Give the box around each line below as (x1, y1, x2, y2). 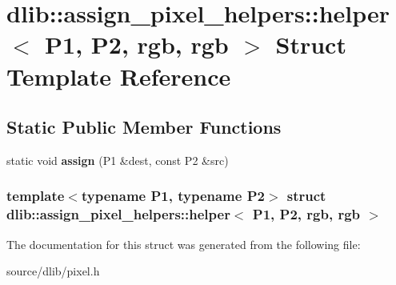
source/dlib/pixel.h (6, 263, 100, 279)
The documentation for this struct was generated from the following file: (6, 235, 361, 252)
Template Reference (6, 59, 231, 92)
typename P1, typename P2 (81, 186, 265, 206)
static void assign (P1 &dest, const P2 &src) (6, 151, 229, 168)
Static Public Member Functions (6, 114, 282, 139)
